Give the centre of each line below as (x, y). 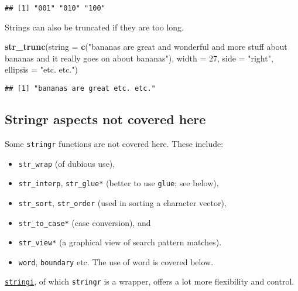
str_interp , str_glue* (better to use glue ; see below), (119, 183)
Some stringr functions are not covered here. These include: (114, 143)
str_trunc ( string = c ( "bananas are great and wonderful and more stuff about (146, 47)
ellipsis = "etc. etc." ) (41, 69)
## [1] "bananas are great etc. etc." (80, 89)
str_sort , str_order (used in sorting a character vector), (122, 202)
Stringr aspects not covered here (105, 119)
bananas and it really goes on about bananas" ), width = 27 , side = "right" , (139, 58)
